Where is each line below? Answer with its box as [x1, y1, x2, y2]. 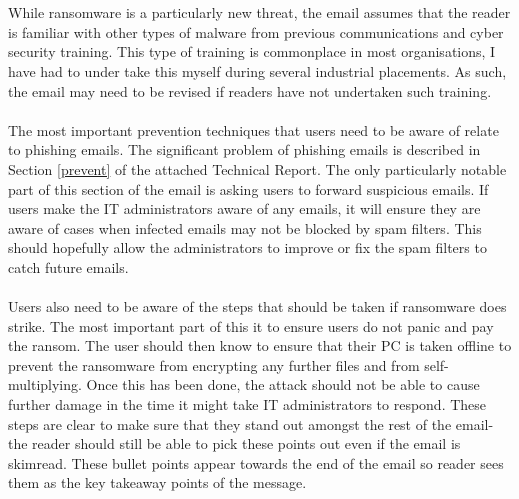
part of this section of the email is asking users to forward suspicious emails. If [8, 178, 489, 199]
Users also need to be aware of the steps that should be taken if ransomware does [8, 296, 507, 317]
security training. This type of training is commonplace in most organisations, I [8, 41, 496, 62]
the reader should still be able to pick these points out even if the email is [8, 433, 461, 454]
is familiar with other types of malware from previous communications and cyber [8, 21, 504, 42]
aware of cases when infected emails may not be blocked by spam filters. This [8, 217, 482, 238]
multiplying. [8, 374, 82, 395]
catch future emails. [8, 256, 129, 277]
